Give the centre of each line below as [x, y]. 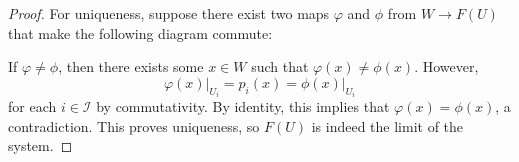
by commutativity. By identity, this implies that [243, 106]
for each [32, 106]
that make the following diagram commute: [140, 32]
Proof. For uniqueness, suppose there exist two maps [169, 13]
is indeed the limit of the [387, 125]
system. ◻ [40, 145]
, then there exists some [131, 66]
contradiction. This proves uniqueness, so [134, 125]
